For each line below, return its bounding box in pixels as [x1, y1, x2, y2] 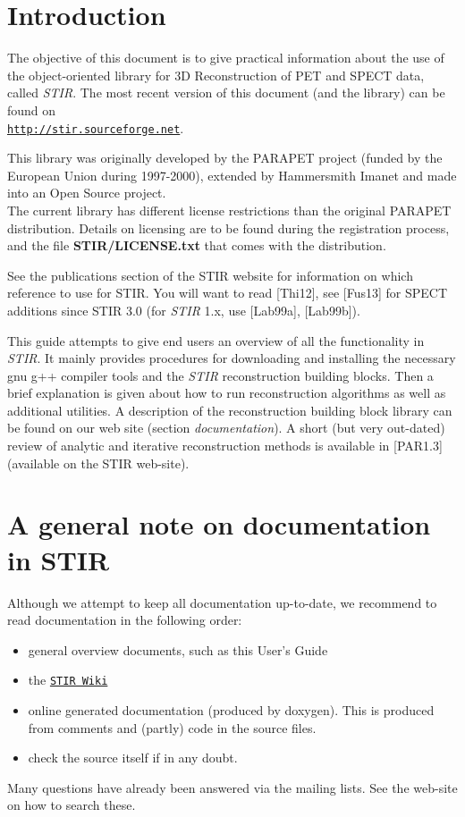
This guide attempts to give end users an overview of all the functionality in [7, 331, 425, 350]
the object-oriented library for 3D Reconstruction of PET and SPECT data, [7, 65, 425, 84]
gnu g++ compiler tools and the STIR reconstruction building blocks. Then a [7, 366, 434, 384]
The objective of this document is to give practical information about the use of [7, 48, 444, 67]
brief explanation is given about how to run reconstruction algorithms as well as [7, 383, 446, 402]
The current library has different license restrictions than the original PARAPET [7, 200, 452, 219]
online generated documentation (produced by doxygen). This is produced [28, 701, 435, 719]
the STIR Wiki [28, 670, 108, 689]
